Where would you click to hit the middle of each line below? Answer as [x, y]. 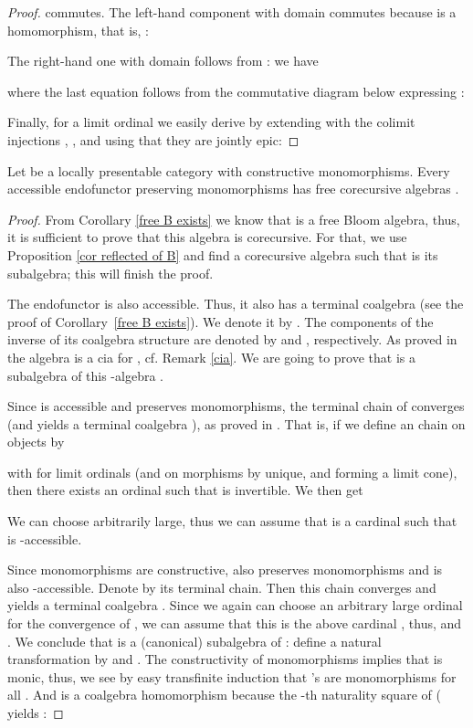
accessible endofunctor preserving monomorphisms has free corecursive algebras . [233, 189]
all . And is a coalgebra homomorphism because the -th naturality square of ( [224, 695]
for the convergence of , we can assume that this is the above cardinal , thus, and [235, 623]
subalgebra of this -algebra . [85, 375]
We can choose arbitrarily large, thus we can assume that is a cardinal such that [232, 521]
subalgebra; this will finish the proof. [110, 273]
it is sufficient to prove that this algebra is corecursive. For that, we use [207, 237]
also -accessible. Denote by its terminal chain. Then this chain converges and [222, 587]
